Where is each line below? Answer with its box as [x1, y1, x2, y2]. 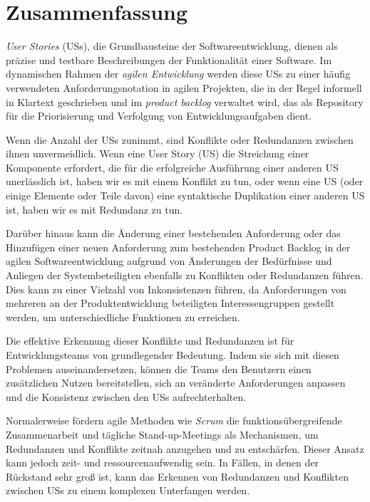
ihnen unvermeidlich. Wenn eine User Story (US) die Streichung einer [6, 146, 309, 161]
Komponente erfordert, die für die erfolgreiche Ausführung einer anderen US [6, 160, 339, 174]
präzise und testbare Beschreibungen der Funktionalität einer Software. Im [6, 52, 332, 67]
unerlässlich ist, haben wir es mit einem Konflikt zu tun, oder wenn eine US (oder [6, 174, 364, 189]
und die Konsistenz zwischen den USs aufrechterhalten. [6, 389, 247, 404]
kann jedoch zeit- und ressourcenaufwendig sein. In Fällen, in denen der [6, 455, 319, 470]
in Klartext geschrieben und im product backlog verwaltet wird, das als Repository [6, 94, 364, 109]
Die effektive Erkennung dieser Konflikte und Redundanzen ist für [6, 333, 294, 348]
